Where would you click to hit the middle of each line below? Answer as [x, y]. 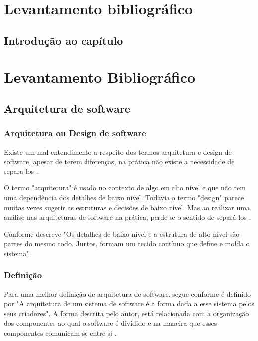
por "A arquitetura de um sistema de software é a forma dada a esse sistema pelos [129, 303]
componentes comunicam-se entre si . [60, 333]
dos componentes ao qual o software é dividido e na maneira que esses [111, 323]
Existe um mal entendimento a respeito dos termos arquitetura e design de [118, 151]
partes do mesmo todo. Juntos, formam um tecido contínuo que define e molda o [127, 243]
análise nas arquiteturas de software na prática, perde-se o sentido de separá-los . [128, 217]
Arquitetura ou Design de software [75, 133]
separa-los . [21, 171]
